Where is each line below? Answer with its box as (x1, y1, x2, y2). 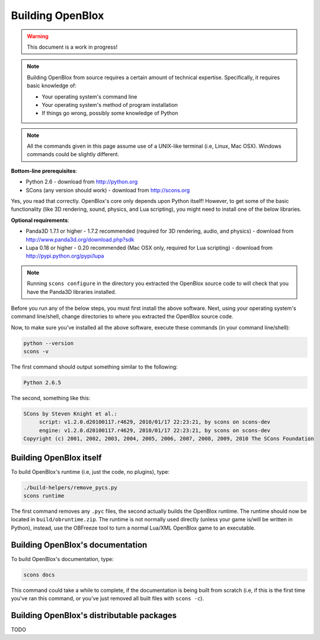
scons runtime (23, 493, 65, 499)
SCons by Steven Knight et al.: (23, 410, 118, 417)
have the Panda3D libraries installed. (27, 288, 117, 295)
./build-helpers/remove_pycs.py (23, 484, 118, 491)
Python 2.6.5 (23, 379, 62, 386)
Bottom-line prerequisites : (11, 167, 78, 175)
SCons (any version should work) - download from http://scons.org (25, 186, 190, 194)
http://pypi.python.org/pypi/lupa (25, 252, 104, 259)
